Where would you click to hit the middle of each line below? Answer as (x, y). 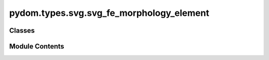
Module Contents (37, 46)
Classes (22, 30)
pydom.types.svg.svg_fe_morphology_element (109, 13)
